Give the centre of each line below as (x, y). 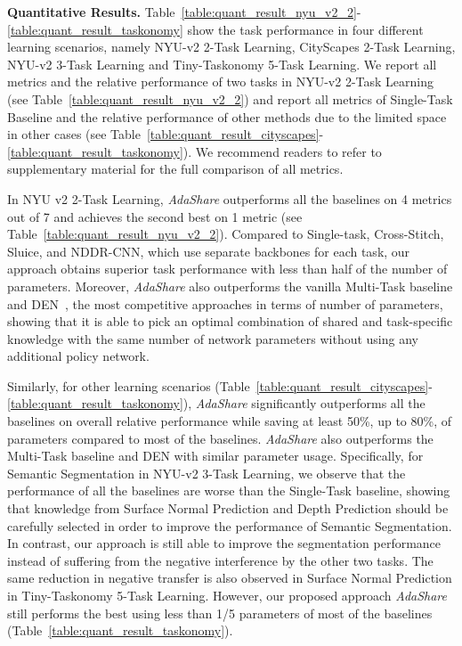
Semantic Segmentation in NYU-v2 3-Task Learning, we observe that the (207, 473)
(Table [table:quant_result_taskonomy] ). (120, 630)
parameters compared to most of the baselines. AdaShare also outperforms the (220, 438)
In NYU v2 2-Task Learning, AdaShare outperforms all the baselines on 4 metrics (230, 198)
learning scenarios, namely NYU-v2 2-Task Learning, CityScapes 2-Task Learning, (231, 47)
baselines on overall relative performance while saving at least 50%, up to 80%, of (229, 421)
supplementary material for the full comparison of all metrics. (175, 169)
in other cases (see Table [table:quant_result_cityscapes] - (166, 134)
